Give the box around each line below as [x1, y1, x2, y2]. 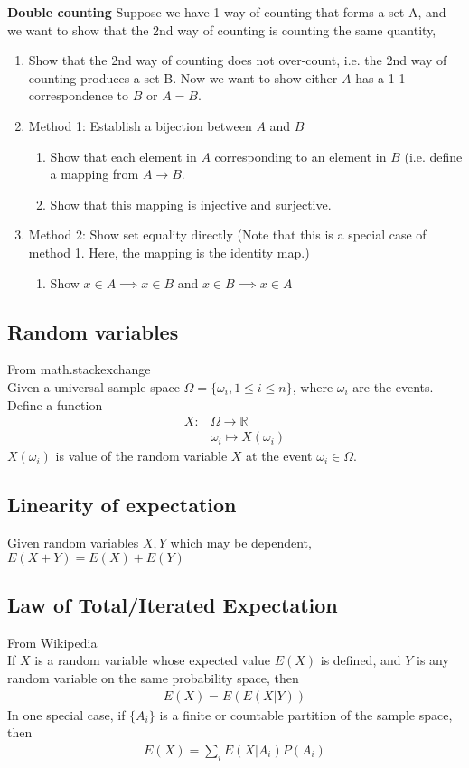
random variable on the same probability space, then [7, 668, 299, 687]
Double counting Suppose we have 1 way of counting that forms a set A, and [7, 3, 446, 21]
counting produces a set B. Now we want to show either [28, 68, 338, 87]
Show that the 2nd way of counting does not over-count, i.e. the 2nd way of [28, 51, 447, 70]
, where [292, 377, 333, 396]
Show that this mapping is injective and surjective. [50, 194, 332, 213]
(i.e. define [404, 146, 463, 165]
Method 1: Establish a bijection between [28, 116, 252, 135]
